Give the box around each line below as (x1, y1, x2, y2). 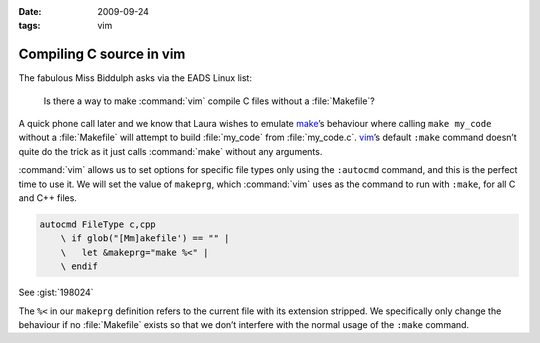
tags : (18, 20, 41, 32)
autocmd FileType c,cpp (39, 219, 157, 230)
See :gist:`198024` (18, 286, 94, 299)
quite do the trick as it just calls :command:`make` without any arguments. (18, 145, 323, 157)
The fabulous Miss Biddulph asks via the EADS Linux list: (18, 72, 252, 84)
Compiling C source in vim (18, 46, 186, 63)
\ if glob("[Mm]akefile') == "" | (60, 233, 230, 244)
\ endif (60, 261, 99, 272)
